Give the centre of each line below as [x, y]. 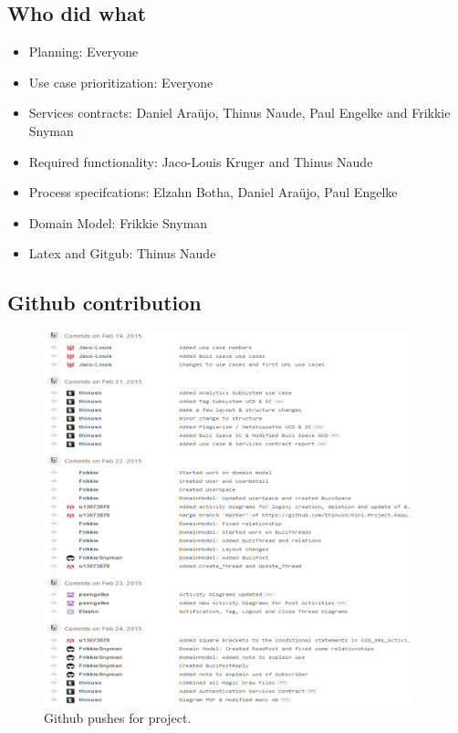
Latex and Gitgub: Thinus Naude [122, 253]
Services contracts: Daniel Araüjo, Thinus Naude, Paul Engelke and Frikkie [239, 113]
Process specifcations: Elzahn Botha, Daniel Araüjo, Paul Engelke [213, 192]
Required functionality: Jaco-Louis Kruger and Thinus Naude [201, 161]
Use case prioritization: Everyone [121, 82]
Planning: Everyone [83, 52]
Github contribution [104, 303]
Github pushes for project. [118, 717]
